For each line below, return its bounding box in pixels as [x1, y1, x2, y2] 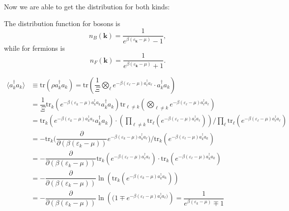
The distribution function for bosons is [4, 18, 120, 28]
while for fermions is [4, 42, 65, 53]
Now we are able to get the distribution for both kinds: [4, 1, 170, 11]
